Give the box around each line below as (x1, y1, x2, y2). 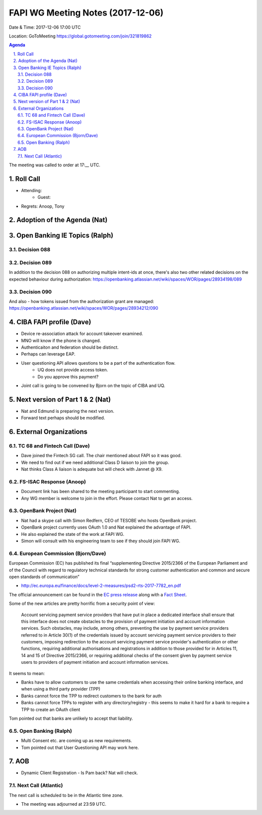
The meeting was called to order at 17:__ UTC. (9, 162, 100, 168)
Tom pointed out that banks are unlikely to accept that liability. (9, 715, 133, 721)
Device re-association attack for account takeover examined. (21, 331, 143, 337)
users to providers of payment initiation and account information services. (21, 659, 169, 665)
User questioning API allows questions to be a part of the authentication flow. (21, 360, 176, 366)
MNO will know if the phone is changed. (21, 337, 101, 343)
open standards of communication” (9, 574, 80, 580)
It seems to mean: (9, 670, 45, 676)
